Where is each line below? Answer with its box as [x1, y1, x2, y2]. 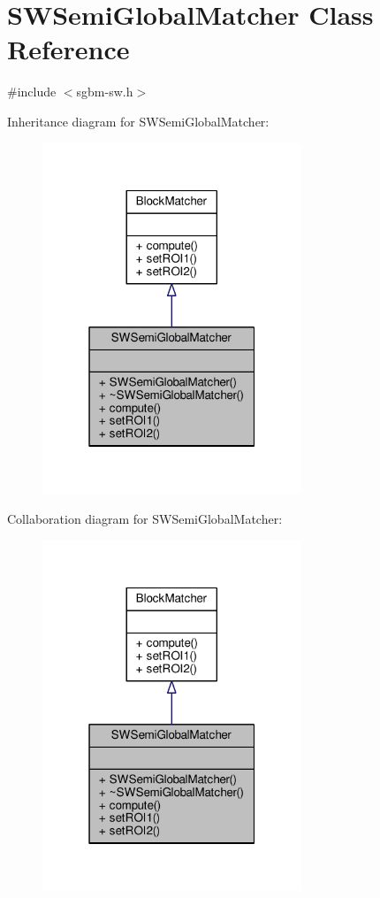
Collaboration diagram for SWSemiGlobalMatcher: [7, 509, 283, 527]
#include [7, 82, 57, 101]
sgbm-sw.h [76, 82, 133, 101]
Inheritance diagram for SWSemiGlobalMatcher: [7, 111, 270, 130]
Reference [7, 31, 130, 67]
